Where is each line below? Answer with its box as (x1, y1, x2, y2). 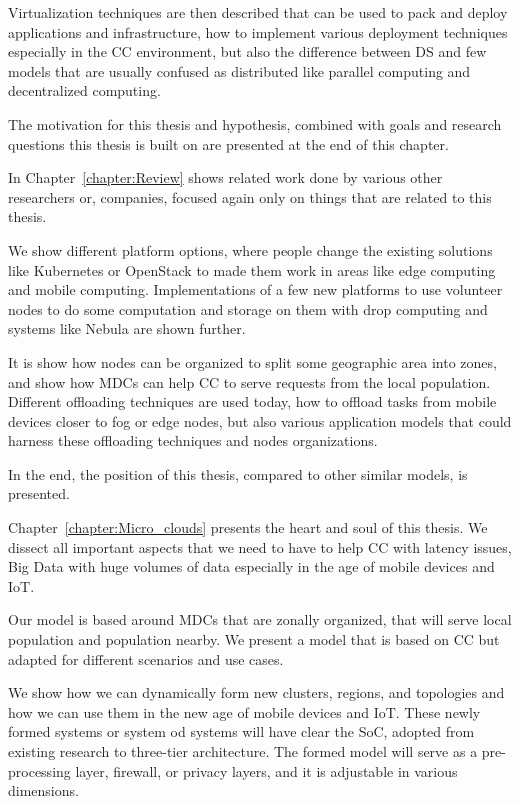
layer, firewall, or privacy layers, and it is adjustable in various (75, 760, 458, 781)
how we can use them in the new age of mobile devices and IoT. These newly (8, 701, 481, 722)
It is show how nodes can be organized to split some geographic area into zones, (8, 351, 497, 372)
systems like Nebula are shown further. (8, 318, 246, 339)
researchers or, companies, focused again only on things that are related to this (8, 186, 492, 207)
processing (8, 760, 71, 781)
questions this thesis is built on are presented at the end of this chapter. (8, 133, 449, 154)
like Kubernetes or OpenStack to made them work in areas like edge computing (8, 259, 496, 280)
